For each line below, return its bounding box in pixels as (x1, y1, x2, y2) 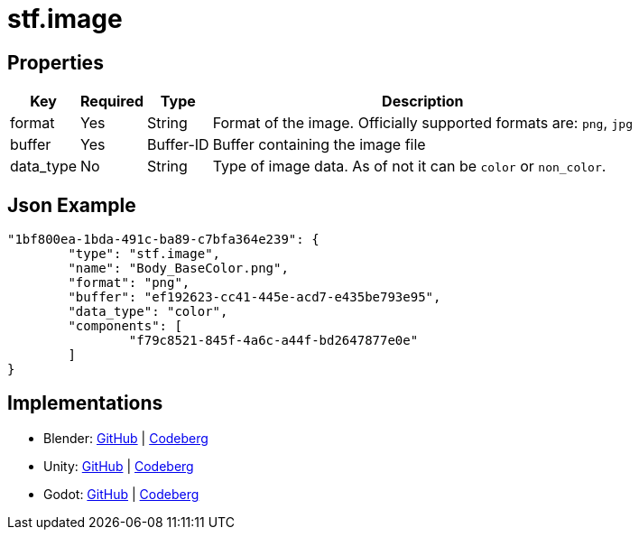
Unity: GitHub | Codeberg (43, 458, 194, 474)
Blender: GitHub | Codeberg (43, 430, 208, 446)
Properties (7, 51, 104, 74)
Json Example (7, 193, 136, 217)
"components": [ (68, 319, 182, 334)
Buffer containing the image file (212, 135, 426, 154)
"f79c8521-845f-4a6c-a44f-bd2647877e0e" (128, 333, 419, 348)
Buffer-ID (147, 135, 209, 154)
